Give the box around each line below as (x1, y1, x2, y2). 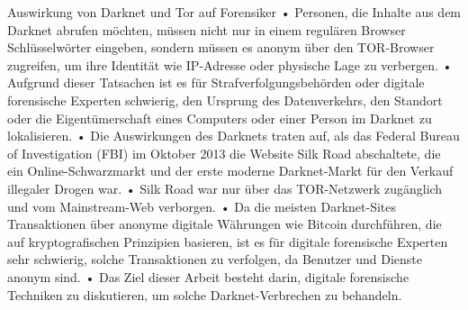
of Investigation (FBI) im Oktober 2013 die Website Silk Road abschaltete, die (7, 143, 441, 162)
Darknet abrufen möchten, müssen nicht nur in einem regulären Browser (7, 20, 406, 39)
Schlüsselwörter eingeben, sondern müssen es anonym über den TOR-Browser (7, 38, 435, 57)
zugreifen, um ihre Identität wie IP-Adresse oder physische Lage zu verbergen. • (7, 55, 453, 74)
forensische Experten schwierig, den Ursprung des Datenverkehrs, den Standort (7, 90, 443, 109)
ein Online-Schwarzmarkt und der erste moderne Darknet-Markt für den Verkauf (7, 161, 454, 180)
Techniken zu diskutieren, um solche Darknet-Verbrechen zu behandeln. (7, 285, 402, 304)
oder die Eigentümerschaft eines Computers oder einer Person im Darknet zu (7, 108, 432, 127)
